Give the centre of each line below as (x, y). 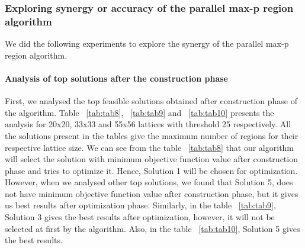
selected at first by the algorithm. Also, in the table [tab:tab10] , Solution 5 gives (152, 228)
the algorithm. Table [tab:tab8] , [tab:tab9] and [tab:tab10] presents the (139, 112)
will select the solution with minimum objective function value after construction (151, 159)
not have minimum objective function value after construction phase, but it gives (152, 193)
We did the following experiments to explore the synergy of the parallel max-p (147, 44)
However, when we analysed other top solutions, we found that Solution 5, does (149, 182)
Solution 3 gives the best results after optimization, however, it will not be (140, 217)
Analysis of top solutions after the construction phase (116, 78)
